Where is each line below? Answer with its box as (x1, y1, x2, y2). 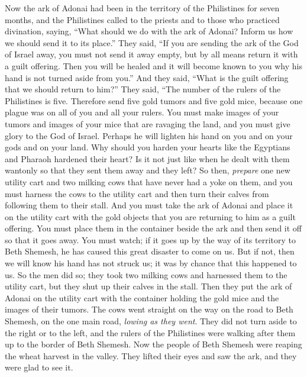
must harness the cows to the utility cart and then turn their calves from (5, 187, 269, 199)
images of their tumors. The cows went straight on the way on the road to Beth (5, 303, 293, 315)
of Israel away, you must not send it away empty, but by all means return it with (5, 48, 298, 60)
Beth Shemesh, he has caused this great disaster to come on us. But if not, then (5, 245, 295, 257)
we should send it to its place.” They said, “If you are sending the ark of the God (5, 36, 299, 49)
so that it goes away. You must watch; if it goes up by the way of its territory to (5, 233, 296, 246)
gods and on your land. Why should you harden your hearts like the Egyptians (5, 141, 290, 153)
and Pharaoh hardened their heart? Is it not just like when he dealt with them (5, 152, 290, 165)
